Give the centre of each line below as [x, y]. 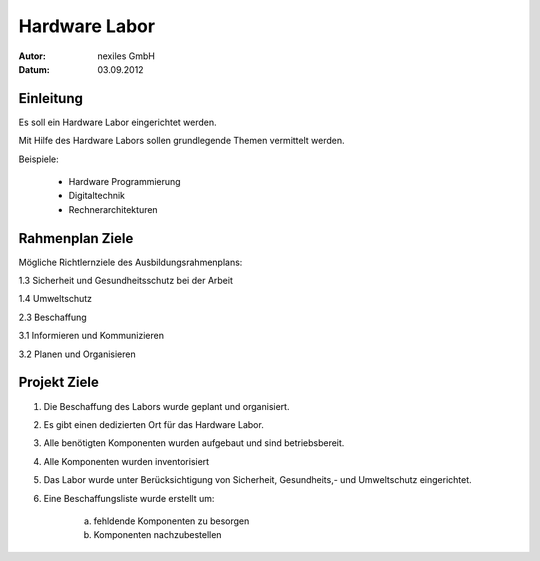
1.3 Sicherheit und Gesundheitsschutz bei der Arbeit [126, 281]
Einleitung [51, 98]
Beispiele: [38, 159]
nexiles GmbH [126, 56]
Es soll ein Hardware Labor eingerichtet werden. [117, 122]
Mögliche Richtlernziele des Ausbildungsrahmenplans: [130, 262]
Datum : [34, 69]
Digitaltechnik [96, 196]
